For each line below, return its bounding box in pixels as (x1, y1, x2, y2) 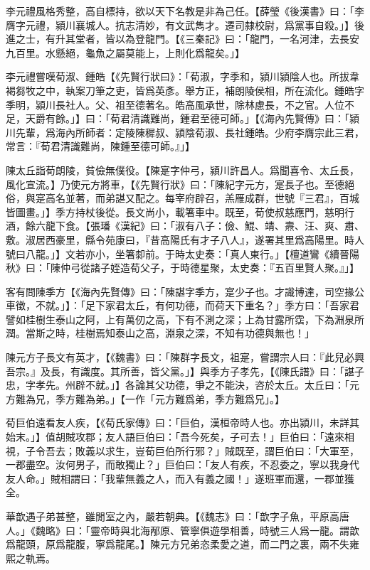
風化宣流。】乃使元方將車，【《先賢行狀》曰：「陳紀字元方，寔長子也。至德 (6, 176, 344, 191)
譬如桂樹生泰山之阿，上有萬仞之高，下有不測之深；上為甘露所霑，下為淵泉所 (6, 311, 364, 326)
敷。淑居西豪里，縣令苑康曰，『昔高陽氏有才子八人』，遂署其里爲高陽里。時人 (6, 232, 364, 247)
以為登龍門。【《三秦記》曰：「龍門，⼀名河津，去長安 (115, 31, 359, 46)
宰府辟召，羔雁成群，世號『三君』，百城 (174, 190, 359, 205)
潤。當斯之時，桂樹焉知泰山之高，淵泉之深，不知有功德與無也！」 (6, 326, 314, 340)
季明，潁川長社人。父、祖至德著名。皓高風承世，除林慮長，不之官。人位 (6, 97, 344, 112)
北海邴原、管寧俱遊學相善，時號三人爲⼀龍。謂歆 (129, 522, 359, 537)
